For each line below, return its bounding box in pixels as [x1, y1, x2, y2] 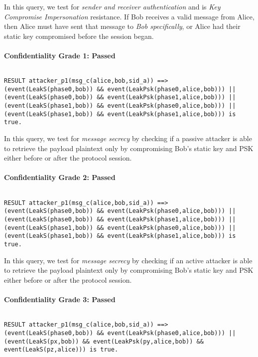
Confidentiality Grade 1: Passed [4, 50, 116, 60]
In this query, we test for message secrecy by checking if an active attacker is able [4, 255, 253, 265]
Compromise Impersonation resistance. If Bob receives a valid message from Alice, [4, 11, 255, 21]
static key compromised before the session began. [4, 30, 154, 41]
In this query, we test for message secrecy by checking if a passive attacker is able [4, 133, 252, 144]
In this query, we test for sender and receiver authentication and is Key [4, 1, 221, 11]
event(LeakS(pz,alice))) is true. [4, 346, 119, 354]
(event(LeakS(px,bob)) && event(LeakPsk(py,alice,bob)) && [4, 338, 204, 345]
